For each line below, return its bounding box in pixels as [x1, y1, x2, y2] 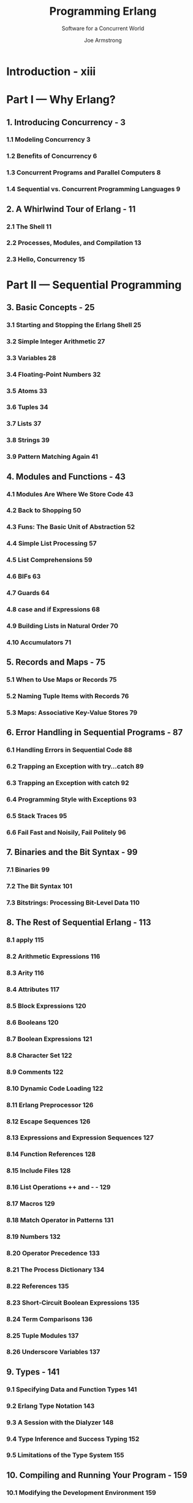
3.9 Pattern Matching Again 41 [6, 453, 98, 461]
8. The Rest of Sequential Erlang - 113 [6, 917, 151, 928]
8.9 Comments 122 [6, 1068, 64, 1076]
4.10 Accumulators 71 [6, 638, 72, 646]
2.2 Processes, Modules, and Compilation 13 [6, 238, 142, 247]
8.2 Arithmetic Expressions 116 [6, 952, 100, 961]
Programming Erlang [49, 4, 157, 18]
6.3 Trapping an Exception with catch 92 [6, 779, 130, 787]
